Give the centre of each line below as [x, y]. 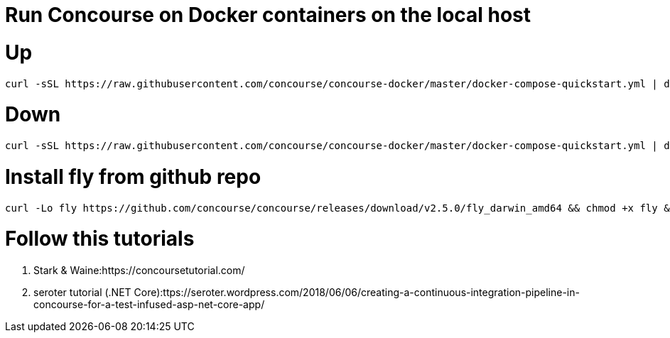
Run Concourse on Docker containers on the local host [268, 15]
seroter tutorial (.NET [82, 292]
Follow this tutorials [100, 239]
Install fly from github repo [133, 176]
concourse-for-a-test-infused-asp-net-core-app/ [149, 304]
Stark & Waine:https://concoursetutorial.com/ [139, 270]
